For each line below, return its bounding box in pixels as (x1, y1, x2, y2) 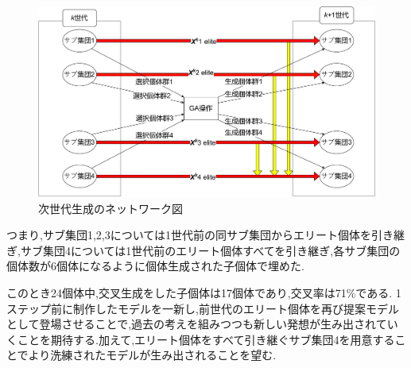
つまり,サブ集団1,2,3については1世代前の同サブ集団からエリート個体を (6, 227, 371, 243)
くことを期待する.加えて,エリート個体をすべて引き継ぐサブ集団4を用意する (6, 331, 395, 347)
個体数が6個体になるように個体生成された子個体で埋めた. (6, 258, 304, 274)
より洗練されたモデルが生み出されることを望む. (28, 347, 277, 363)
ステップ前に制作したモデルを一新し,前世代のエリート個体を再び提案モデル (6, 300, 399, 316)
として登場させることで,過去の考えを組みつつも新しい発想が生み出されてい (6, 316, 398, 332)
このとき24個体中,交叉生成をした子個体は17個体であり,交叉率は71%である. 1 (6, 284, 401, 300)
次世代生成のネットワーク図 (38, 199, 183, 216)
